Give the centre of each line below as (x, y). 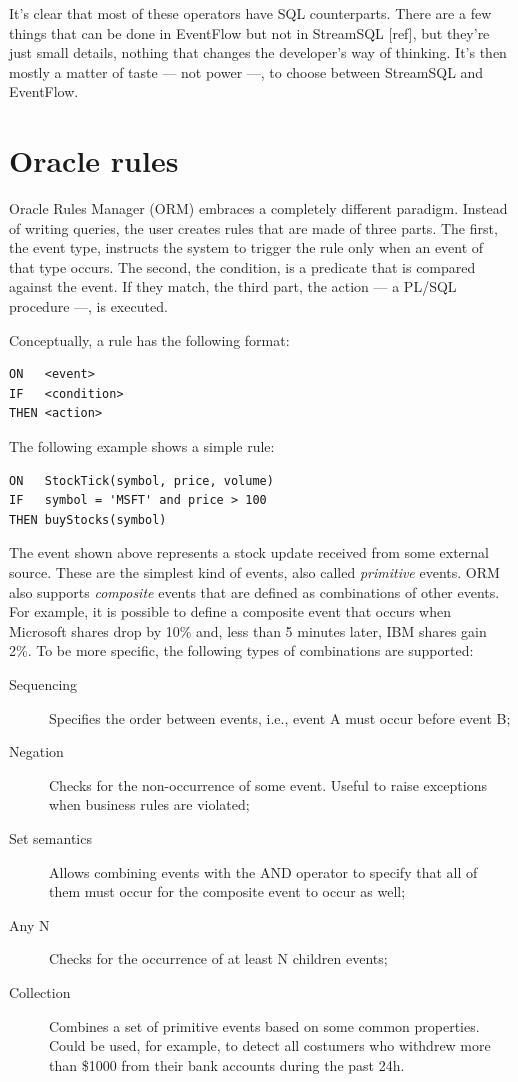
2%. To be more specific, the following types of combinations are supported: (241, 650)
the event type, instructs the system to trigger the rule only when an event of (246, 247)
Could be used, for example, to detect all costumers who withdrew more (270, 1045)
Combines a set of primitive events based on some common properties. (264, 1025)
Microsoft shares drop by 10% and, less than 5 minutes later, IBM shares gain (248, 630)
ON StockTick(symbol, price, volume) (141, 480)
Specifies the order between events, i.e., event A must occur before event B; (280, 717)
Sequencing (43, 683)
